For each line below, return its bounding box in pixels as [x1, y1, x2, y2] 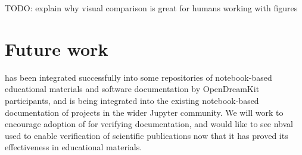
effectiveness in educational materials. [5, 141, 142, 153]
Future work [5, 36, 108, 61]
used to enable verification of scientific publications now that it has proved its [5, 129, 288, 141]
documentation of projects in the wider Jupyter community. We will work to [5, 106, 284, 118]
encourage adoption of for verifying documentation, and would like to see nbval [5, 118, 294, 130]
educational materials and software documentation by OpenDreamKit [5, 83, 260, 95]
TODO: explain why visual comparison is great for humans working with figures [5, 2, 298, 14]
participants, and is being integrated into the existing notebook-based [5, 94, 259, 106]
